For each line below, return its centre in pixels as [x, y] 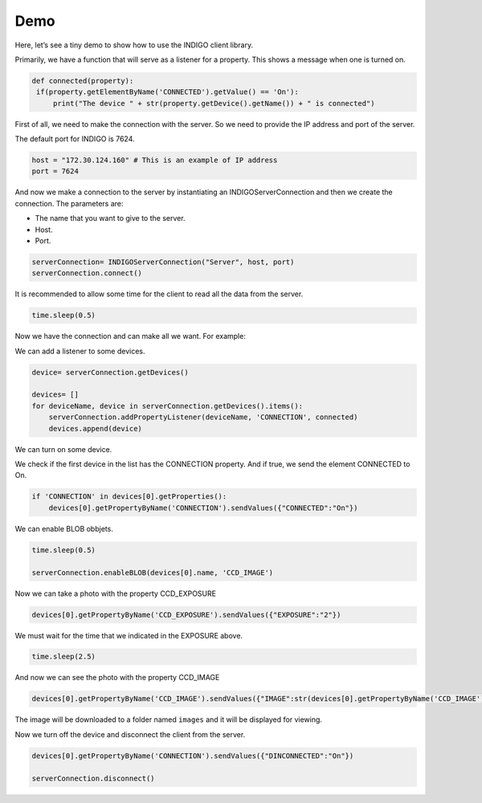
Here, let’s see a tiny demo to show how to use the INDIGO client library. [134, 45]
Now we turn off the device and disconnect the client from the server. [130, 734]
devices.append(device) [95, 428]
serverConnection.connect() [87, 273]
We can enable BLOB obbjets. [64, 528]
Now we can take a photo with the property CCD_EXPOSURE [116, 593]
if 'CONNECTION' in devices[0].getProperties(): [129, 497]
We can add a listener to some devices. [80, 351]
